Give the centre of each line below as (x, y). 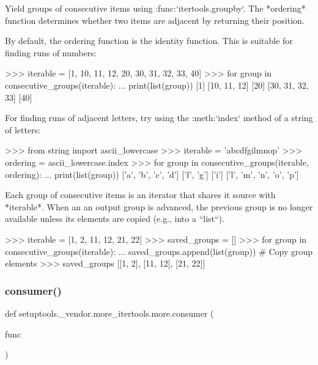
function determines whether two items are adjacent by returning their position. (155, 20)
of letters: (23, 129)
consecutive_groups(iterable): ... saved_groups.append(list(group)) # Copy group (159, 251)
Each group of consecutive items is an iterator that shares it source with (140, 195)
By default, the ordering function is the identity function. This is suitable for (149, 41)
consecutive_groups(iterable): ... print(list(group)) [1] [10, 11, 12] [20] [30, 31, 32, (157, 85)
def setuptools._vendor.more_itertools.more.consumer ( (109, 313)
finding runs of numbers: (51, 52)
